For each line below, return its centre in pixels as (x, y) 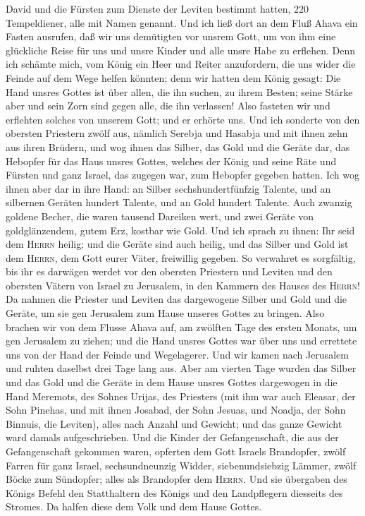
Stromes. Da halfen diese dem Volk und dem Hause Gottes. (134, 506)
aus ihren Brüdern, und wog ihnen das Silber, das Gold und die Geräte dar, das (178, 146)
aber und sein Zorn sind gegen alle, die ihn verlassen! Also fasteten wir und (168, 106)
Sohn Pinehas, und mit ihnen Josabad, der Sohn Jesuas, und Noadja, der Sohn (176, 410)
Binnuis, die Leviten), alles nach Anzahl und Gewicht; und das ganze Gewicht (174, 423)
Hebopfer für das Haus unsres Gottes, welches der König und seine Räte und (171, 161)
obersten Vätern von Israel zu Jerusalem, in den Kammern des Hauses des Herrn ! (183, 285)
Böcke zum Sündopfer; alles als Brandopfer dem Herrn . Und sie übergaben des (177, 479)
